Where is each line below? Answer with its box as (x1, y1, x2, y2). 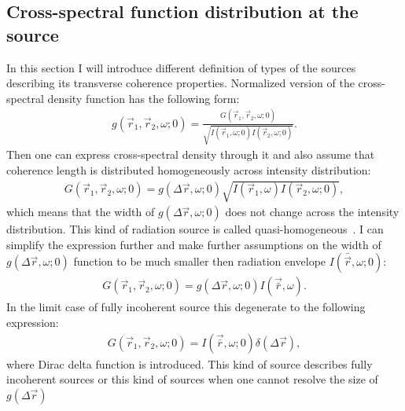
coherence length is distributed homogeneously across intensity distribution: (6, 162, 371, 178)
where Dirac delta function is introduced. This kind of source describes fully (6, 355, 373, 372)
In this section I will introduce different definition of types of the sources (6, 59, 356, 75)
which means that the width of (6, 204, 155, 220)
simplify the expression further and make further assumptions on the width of (6, 236, 381, 252)
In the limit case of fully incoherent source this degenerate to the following (6, 299, 366, 315)
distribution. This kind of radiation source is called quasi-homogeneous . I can (6, 221, 384, 237)
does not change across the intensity (225, 204, 399, 220)
